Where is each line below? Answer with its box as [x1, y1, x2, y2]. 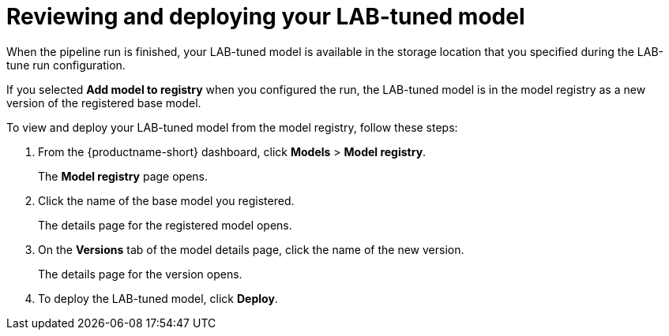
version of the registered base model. [6, 95, 201, 110]
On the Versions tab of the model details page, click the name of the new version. [38, 242, 464, 256]
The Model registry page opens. [38, 169, 209, 183]
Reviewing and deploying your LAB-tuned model [6, 3, 525, 30]
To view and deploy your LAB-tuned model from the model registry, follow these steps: [6, 120, 458, 134]
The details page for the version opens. [38, 267, 242, 281]
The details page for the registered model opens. [38, 218, 292, 232]
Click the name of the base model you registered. [38, 193, 295, 207]
